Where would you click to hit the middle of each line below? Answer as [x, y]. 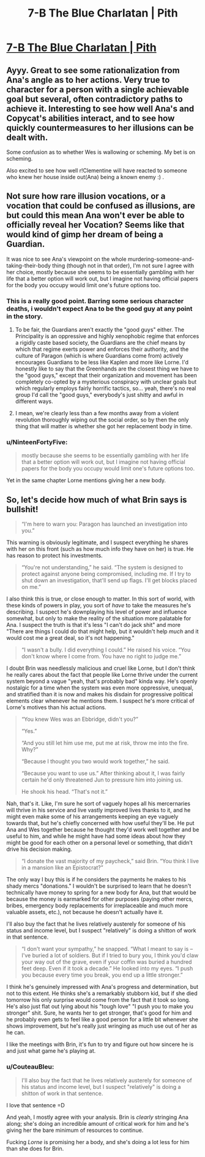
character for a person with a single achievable [98, 89]
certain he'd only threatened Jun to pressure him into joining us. [102, 780]
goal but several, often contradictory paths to [95, 99]
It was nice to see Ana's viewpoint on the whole [66, 259]
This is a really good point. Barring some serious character [95, 301]
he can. [16, 1032]
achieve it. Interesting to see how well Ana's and [100, 108]
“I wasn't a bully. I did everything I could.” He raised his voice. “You [106, 650]
